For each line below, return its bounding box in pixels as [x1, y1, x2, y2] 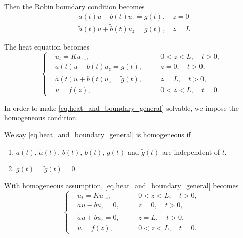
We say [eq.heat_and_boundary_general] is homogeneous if [4, 129, 191, 139]
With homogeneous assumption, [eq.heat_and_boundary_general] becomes [4, 180, 239, 191]
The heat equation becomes [4, 41, 90, 52]
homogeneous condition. [4, 112, 78, 123]
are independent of [162, 146, 220, 157]
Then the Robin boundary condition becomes [4, 1, 145, 11]
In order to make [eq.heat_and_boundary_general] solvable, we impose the [4, 102, 239, 113]
